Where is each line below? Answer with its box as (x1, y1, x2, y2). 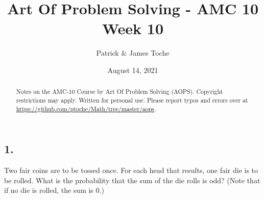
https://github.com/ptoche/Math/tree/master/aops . (16, 104, 156, 113)
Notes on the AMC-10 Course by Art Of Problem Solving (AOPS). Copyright (16, 87, 223, 96)
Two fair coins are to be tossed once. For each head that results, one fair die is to (4, 165, 258, 176)
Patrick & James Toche (96, 47, 170, 58)
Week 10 (102, 18, 164, 39)
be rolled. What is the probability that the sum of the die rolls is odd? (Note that (4, 175, 260, 185)
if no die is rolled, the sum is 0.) (4, 185, 104, 195)
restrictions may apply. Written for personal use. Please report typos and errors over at (16, 95, 248, 104)
